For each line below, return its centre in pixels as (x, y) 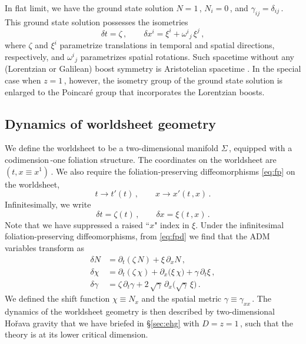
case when (23, 80)
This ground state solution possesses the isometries (97, 21)
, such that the (266, 323)
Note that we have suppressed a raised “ (77, 224)
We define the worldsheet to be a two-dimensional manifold (112, 148)
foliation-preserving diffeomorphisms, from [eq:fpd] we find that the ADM (137, 236)
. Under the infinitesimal (240, 224)
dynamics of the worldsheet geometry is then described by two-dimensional (140, 311)
